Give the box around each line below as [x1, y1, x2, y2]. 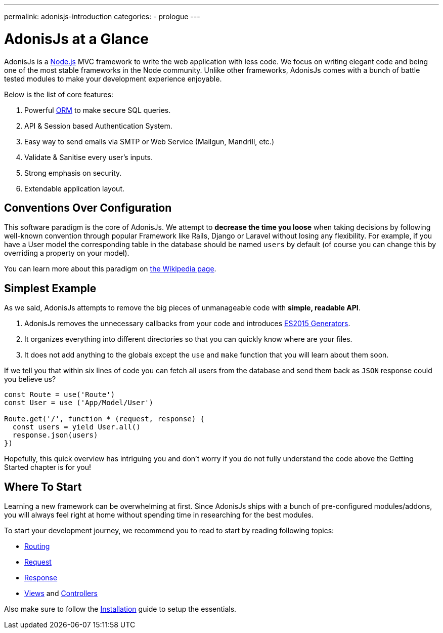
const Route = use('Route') [4, 390, 115, 399]
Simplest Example [4, 282, 97, 295]
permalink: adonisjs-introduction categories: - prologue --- [4, 12, 200, 21]
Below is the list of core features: [4, 90, 114, 99]
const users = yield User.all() [12, 423, 141, 431]
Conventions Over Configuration [4, 201, 172, 214]
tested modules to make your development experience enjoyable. [4, 74, 222, 83]
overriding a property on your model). [4, 249, 129, 258]
